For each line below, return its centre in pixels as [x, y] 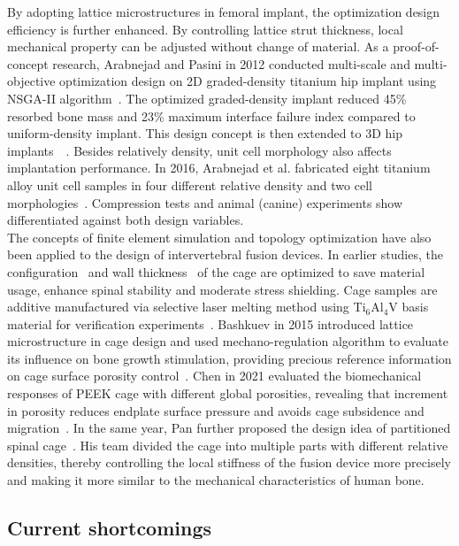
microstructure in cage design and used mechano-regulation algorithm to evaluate [228, 341]
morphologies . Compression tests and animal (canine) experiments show [205, 202]
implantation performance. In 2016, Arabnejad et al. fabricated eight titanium [219, 168]
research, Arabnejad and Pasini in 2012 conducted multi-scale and [231, 63]
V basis [409, 307]
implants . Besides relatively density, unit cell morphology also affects [199, 150]
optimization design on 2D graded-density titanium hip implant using [248, 81]
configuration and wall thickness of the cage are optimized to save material [216, 271]
